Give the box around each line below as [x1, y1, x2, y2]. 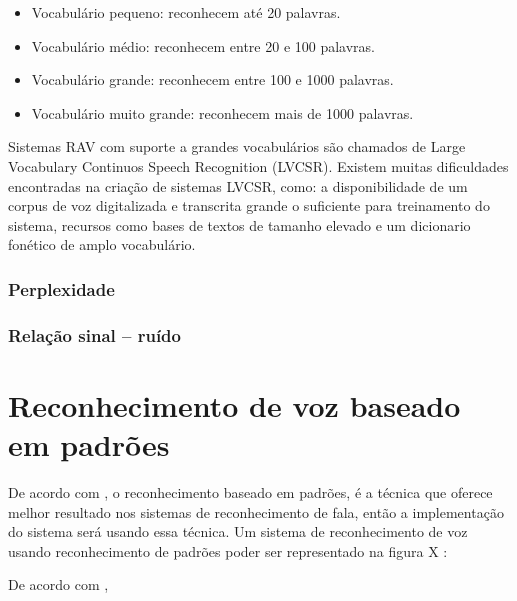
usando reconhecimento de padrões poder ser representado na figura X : [8, 540, 448, 561]
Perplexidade [8, 276, 115, 301]
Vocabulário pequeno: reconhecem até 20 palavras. [31, 2, 341, 22]
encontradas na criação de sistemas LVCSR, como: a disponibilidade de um [8, 175, 468, 196]
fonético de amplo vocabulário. [8, 234, 196, 255]
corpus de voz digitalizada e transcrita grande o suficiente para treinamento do [8, 195, 490, 216]
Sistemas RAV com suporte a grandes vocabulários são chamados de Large [8, 136, 466, 157]
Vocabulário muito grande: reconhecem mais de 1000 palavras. [31, 102, 414, 123]
